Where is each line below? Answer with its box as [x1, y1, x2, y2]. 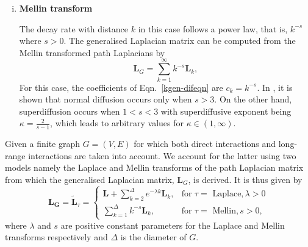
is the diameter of [120, 231, 187, 243]
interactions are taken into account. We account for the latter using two [28, 149, 296, 162]
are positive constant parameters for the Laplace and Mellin [60, 218, 285, 231]
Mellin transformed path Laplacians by [19, 46, 165, 59]
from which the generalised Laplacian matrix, [5, 173, 174, 185]
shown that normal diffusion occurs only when [19, 93, 192, 106]
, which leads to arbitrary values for [50, 116, 184, 129]
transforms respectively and [5, 231, 108, 243]
